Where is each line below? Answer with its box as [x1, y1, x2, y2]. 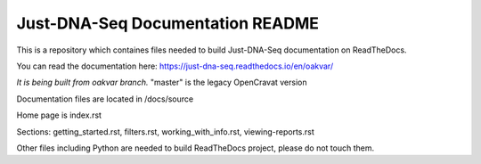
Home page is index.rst [16, 110, 102, 120]
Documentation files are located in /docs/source [16, 94, 194, 104]
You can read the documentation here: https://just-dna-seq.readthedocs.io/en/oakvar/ [16, 61, 334, 71]
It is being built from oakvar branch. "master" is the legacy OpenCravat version [16, 77, 307, 88]
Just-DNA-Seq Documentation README [16, 13, 320, 33]
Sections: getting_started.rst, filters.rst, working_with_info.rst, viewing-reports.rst [16, 126, 315, 137]
